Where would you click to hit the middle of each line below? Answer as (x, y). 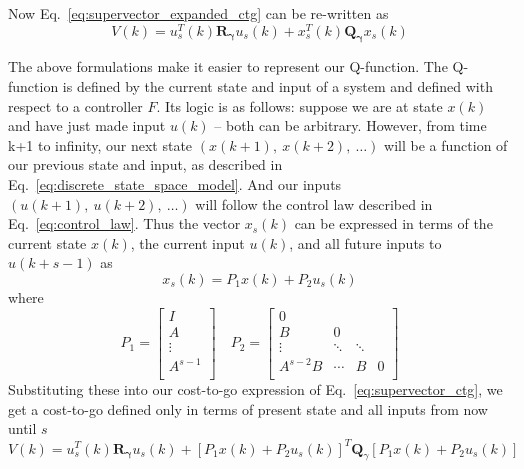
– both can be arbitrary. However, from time (350, 125)
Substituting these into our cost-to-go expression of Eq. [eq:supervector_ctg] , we (255, 389)
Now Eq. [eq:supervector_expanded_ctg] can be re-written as (198, 13)
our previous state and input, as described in (145, 164)
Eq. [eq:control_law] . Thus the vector (124, 223)
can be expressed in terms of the (393, 223)
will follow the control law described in (314, 203)
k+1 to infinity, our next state (100, 144)
